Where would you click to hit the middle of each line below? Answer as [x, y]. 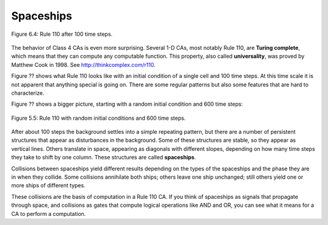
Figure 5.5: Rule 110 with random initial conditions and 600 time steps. [98, 118]
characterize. [28, 93]
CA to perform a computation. [49, 213]
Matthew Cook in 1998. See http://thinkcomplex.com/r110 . [84, 64]
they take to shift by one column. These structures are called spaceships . [104, 157]
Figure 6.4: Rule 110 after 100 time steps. [62, 34]
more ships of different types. [48, 185]
